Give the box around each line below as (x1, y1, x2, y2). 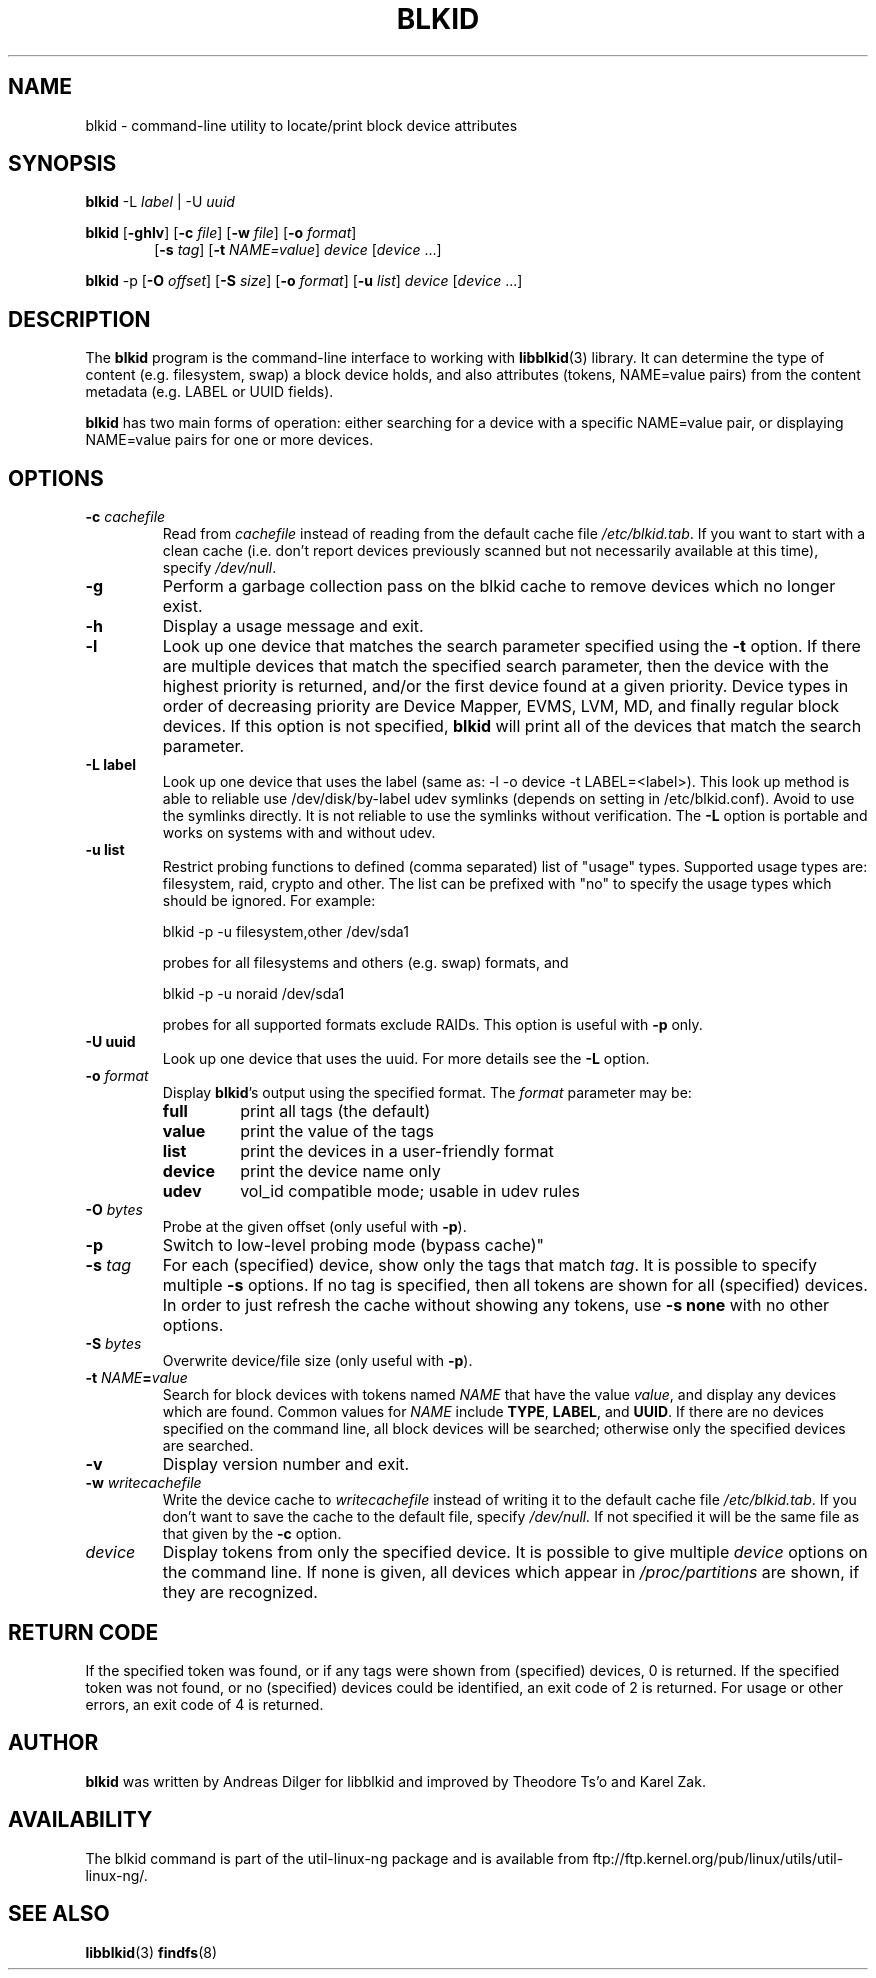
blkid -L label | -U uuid (85, 193, 235, 211)
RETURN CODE (8, 1619, 159, 1645)
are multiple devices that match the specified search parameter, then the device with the (162, 656, 829, 677)
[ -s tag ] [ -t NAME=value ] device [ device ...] (154, 241, 442, 259)
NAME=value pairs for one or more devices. (85, 431, 374, 449)
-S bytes (85, 1335, 142, 1353)
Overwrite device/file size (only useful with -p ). (162, 1352, 473, 1370)
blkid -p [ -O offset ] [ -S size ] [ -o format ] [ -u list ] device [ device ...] (85, 272, 523, 290)
